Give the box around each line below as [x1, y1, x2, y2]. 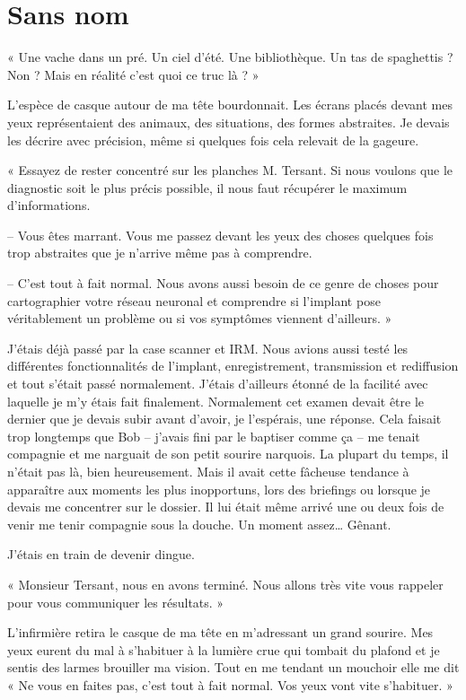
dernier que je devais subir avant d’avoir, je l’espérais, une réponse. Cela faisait [7, 409, 442, 428]
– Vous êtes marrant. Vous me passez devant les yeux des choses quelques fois [7, 225, 434, 244]
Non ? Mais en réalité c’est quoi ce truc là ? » [7, 65, 259, 83]
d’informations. [7, 196, 91, 214]
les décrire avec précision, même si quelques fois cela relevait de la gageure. [7, 130, 419, 149]
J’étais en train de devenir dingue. [7, 545, 195, 564]
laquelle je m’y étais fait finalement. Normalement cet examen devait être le [7, 391, 425, 410]
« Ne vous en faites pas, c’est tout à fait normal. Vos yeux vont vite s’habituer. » [7, 675, 453, 694]
